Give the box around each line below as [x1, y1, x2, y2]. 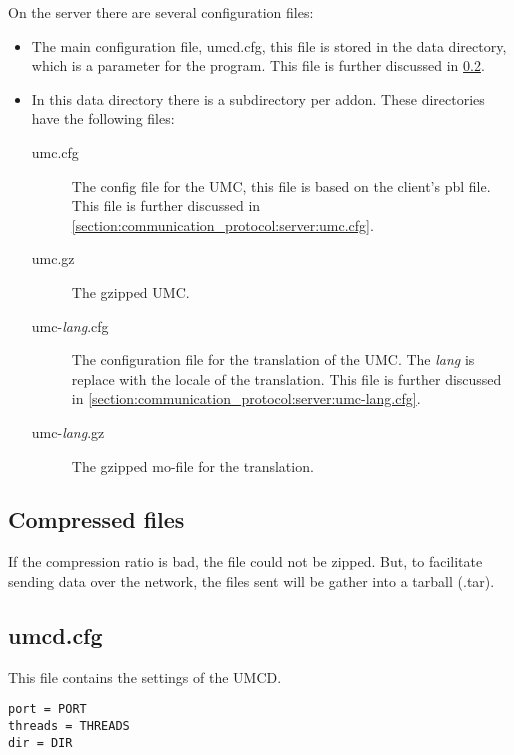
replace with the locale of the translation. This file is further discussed [71, 368, 502, 389]
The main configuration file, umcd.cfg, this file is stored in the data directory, [31, 35, 507, 56]
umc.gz [31, 248, 75, 269]
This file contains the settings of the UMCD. [8, 666, 282, 687]
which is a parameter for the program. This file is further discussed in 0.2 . [31, 55, 485, 76]
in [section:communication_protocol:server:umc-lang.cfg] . [71, 388, 421, 409]
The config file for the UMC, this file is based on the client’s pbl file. [71, 175, 491, 196]
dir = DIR [8, 735, 73, 750]
